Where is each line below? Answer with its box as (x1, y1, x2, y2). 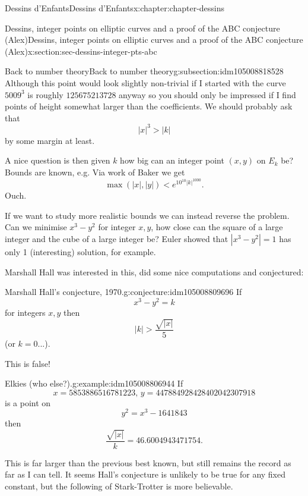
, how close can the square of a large (151, 221, 283, 233)
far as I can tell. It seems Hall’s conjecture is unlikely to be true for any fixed (5, 468, 286, 481)
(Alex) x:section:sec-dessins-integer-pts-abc (5, 45, 157, 57)
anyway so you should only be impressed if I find (119, 88, 296, 101)
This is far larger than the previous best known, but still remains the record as (5, 456, 291, 469)
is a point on (5, 396, 51, 409)
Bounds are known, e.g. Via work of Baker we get (5, 166, 185, 178)
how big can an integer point (120, 154, 224, 167)
